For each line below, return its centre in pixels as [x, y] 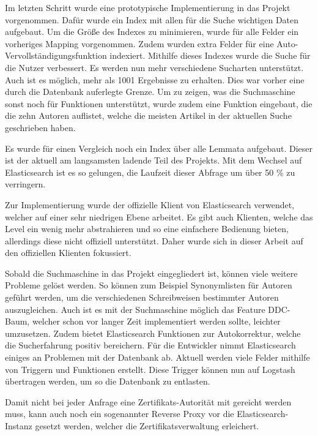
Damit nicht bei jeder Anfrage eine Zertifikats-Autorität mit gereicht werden [148, 401]
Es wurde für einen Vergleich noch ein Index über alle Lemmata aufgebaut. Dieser [159, 148]
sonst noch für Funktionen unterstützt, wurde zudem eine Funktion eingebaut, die [159, 103]
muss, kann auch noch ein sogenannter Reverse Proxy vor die [120, 414]
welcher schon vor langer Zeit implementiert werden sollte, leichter [156, 321]
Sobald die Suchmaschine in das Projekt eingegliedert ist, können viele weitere [151, 273]
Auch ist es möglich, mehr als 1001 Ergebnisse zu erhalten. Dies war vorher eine [155, 79]
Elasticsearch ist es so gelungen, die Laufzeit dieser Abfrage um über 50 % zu [150, 172]
